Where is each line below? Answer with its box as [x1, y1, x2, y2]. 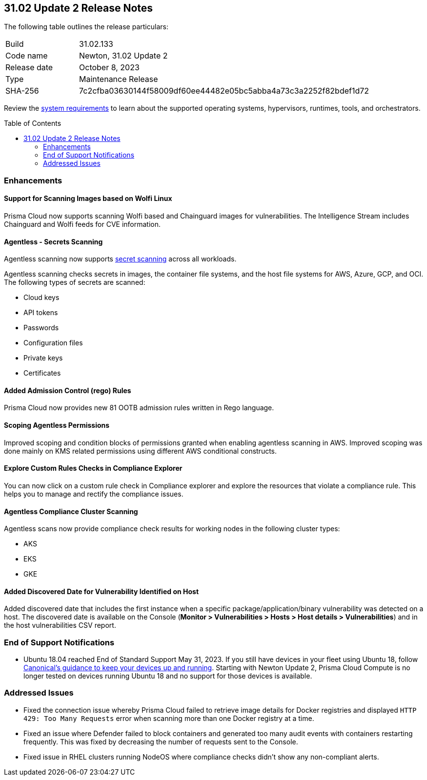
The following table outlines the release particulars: [4, 22, 168, 31]
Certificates [23, 369, 61, 378]
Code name [5, 51, 48, 61]
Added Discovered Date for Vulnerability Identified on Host [4, 587, 199, 596]
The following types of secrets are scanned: [4, 278, 145, 287]
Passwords [23, 323, 59, 332]
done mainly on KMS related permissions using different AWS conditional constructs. [4, 446, 277, 455]
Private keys [23, 354, 63, 362]
